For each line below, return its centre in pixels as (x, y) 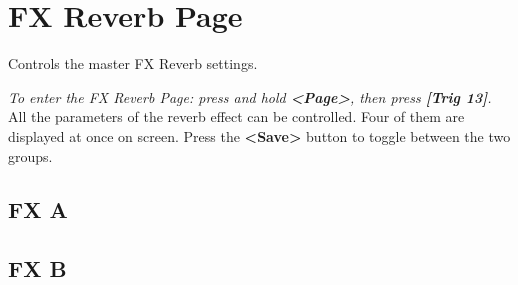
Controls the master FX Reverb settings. (133, 63)
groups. (30, 155)
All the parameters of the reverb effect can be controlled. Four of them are (236, 116)
